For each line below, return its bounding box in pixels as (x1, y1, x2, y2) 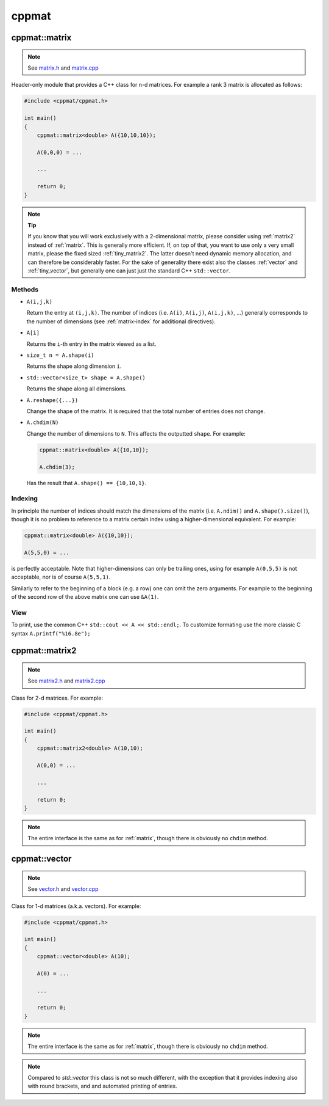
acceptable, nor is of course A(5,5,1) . (11, 573, 111, 580)
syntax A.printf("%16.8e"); (11, 629, 91, 637)
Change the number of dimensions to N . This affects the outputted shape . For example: (26, 430, 246, 437)
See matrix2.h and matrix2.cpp (27, 677, 105, 684)
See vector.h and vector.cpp (27, 885, 99, 893)
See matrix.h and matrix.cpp (27, 64, 99, 71)
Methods (11, 285, 39, 293)
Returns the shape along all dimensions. (26, 385, 127, 392)
